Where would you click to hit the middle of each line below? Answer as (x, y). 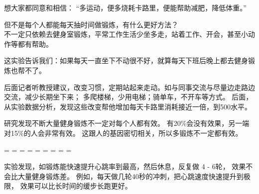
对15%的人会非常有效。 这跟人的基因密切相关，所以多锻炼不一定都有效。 (123, 133)
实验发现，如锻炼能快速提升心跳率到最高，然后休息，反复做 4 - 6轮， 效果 (125, 166)
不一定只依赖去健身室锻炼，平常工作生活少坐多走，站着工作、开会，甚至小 (126, 34)
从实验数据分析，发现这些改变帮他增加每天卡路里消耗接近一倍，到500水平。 (128, 106)
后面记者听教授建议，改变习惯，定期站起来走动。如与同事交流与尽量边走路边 (129, 87)
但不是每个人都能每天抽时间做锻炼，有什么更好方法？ (91, 24)
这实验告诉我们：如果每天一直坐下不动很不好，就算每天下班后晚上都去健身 (126, 60)
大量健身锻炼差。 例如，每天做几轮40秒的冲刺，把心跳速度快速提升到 (130, 176)
